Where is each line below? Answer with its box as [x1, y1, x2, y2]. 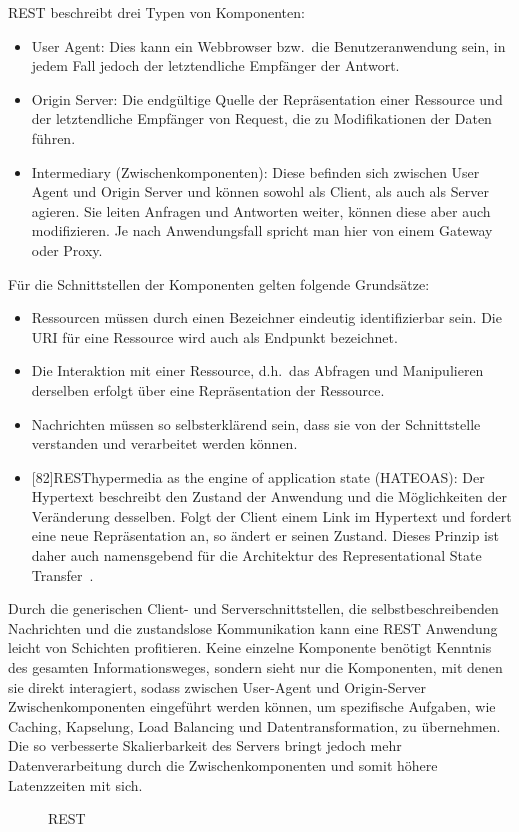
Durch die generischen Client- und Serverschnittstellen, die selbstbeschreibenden [8, 598, 499, 619]
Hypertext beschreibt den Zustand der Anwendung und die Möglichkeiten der [31, 486, 507, 507]
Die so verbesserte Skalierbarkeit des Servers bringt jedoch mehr [8, 735, 402, 756]
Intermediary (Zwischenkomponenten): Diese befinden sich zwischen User [31, 161, 480, 182]
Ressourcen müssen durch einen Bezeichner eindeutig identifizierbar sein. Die [31, 307, 502, 328]
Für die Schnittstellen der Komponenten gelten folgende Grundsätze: [8, 273, 430, 294]
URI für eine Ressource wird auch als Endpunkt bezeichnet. [31, 326, 398, 347]
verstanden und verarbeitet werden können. [31, 433, 298, 454]
